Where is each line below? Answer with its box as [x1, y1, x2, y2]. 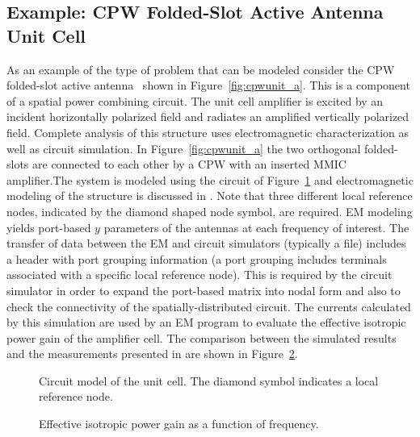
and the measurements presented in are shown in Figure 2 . [6, 345, 298, 362]
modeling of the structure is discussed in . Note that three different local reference [6, 187, 413, 204]
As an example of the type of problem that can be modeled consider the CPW [6, 60, 395, 77]
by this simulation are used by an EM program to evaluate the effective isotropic [6, 314, 406, 331]
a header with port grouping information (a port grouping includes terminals [6, 250, 387, 267]
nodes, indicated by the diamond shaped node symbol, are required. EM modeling [6, 202, 413, 219]
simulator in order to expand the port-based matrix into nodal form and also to [6, 281, 401, 298]
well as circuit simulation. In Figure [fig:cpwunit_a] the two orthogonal [6, 139, 361, 156]
